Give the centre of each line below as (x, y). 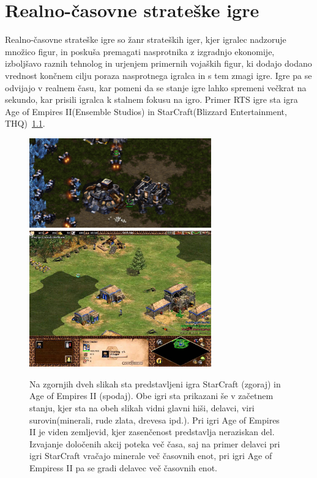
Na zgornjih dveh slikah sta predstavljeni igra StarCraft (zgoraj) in (155, 383)
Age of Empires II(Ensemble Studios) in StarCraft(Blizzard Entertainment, (146, 111)
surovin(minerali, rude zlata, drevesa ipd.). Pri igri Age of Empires (155, 420)
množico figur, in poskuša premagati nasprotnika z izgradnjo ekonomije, (140, 51)
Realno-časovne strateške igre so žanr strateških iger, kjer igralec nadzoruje (146, 39)
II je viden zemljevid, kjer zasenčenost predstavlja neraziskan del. (152, 432)
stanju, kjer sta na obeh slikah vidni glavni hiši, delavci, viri (142, 407)
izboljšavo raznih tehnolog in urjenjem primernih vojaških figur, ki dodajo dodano (158, 63)
